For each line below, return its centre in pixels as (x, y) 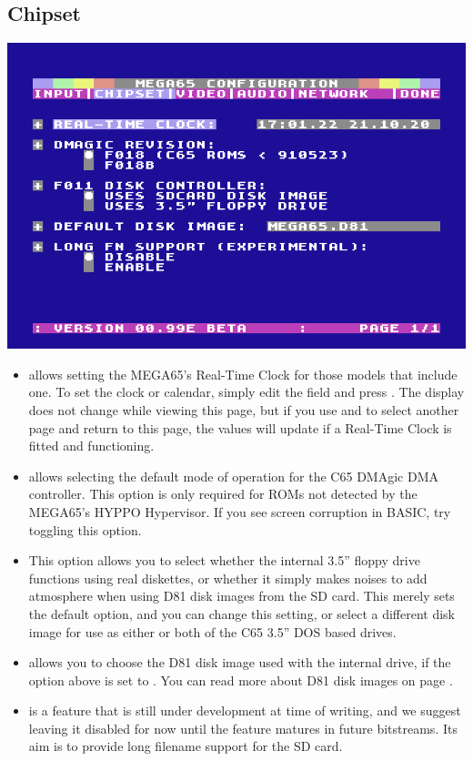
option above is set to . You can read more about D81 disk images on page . (241, 680)
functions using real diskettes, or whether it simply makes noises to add (228, 578)
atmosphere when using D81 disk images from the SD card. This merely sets (242, 596)
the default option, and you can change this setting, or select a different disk (242, 613)
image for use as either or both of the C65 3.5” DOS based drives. (212, 631)
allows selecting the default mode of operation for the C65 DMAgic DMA (233, 476)
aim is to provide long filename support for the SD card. (186, 746)
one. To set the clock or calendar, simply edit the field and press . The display (247, 392)
